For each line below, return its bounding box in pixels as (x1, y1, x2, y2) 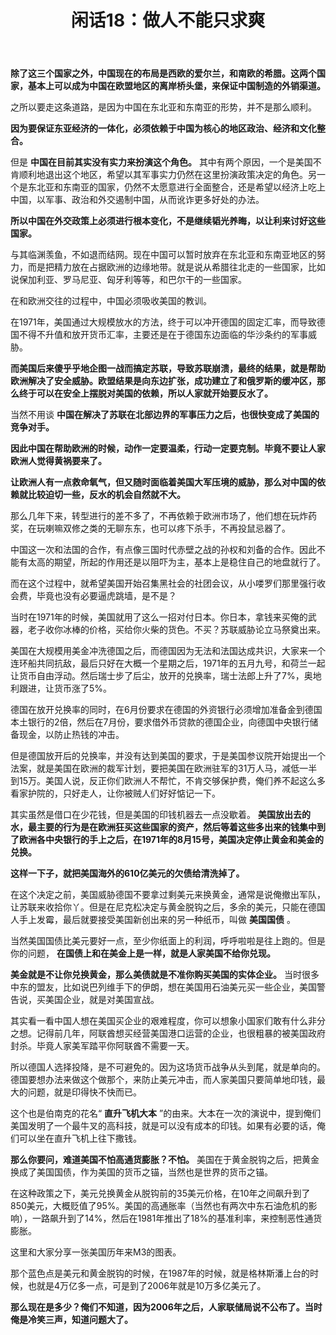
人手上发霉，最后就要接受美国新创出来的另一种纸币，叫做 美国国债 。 (10, 914, 296, 926)
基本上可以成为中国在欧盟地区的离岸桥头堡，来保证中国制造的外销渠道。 (27, 80, 326, 92)
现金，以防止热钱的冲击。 (18, 729, 125, 741)
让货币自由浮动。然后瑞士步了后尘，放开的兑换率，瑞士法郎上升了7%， (10, 670, 305, 682)
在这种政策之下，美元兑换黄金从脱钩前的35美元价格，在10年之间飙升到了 (10, 1187, 311, 1200)
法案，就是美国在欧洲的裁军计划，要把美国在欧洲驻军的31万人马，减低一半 (10, 762, 318, 775)
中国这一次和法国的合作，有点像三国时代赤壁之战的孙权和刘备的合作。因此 (10, 544, 317, 556)
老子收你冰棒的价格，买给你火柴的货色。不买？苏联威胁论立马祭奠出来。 (27, 624, 326, 636)
